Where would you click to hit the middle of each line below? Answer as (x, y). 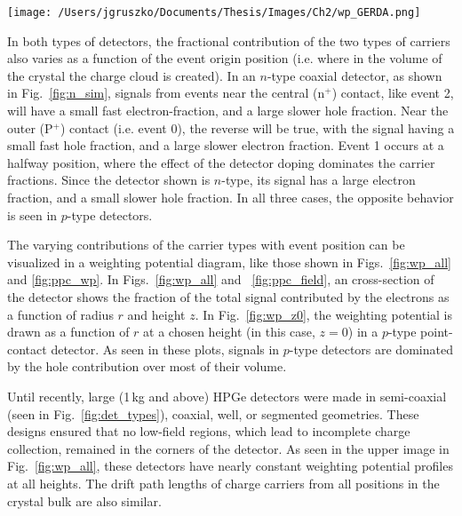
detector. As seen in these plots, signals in (165, 349)
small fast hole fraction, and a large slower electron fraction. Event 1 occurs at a (226, 145)
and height (156, 314)
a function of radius (60, 314)
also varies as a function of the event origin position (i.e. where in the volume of (225, 58)
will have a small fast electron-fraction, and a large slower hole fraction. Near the (228, 111)
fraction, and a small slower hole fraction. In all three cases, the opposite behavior (231, 197)
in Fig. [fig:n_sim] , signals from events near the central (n (166, 93)
